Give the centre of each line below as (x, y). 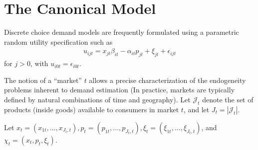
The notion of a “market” (43, 80)
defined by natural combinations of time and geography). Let (97, 99)
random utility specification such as (58, 41)
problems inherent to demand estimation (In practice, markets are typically (120, 90)
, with (39, 63)
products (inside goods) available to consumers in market (92, 109)
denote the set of (228, 99)
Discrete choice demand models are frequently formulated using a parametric (122, 32)
